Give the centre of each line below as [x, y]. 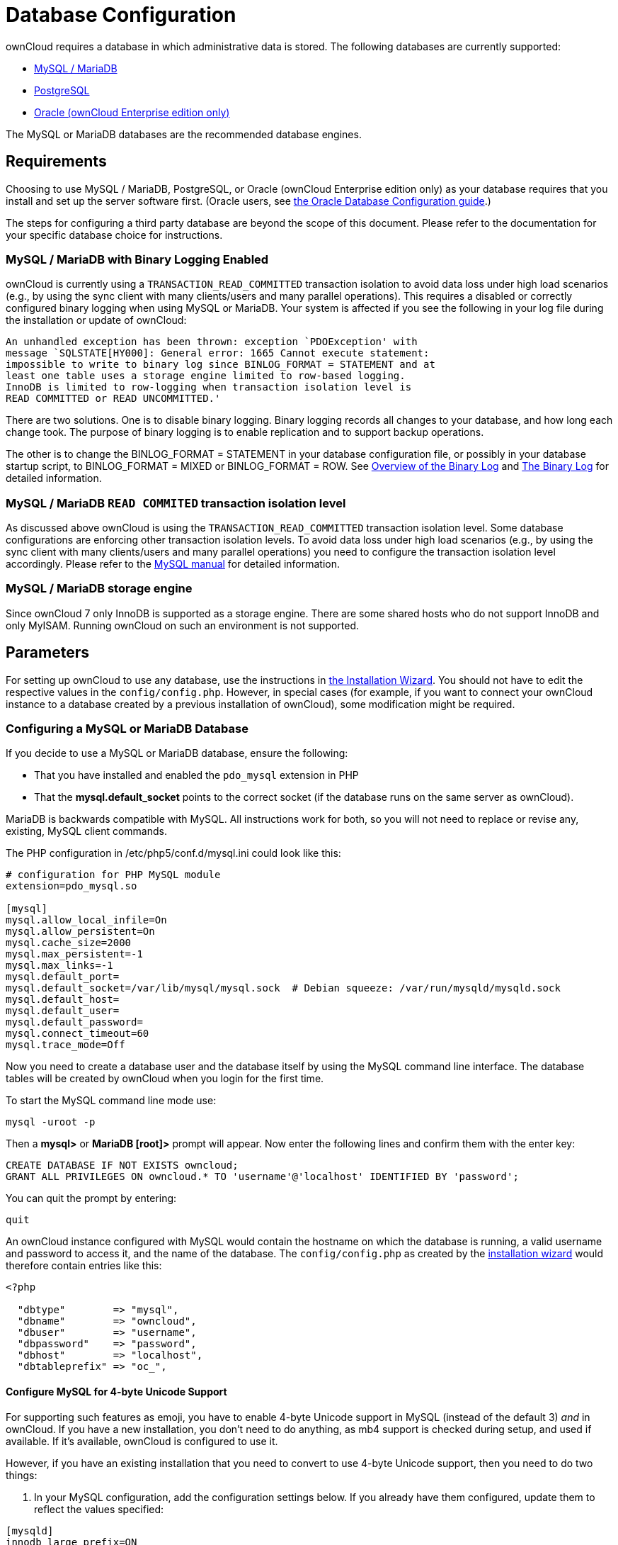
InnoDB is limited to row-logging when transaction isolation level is [209, 387]
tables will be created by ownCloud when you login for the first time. [165, 1079]
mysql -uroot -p [51, 1122]
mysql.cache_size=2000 [69, 943]
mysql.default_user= [63, 1011]
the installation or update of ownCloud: [96, 320]
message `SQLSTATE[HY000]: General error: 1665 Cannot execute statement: [218, 353]
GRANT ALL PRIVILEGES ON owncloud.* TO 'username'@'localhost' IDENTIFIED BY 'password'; [262, 1177]
